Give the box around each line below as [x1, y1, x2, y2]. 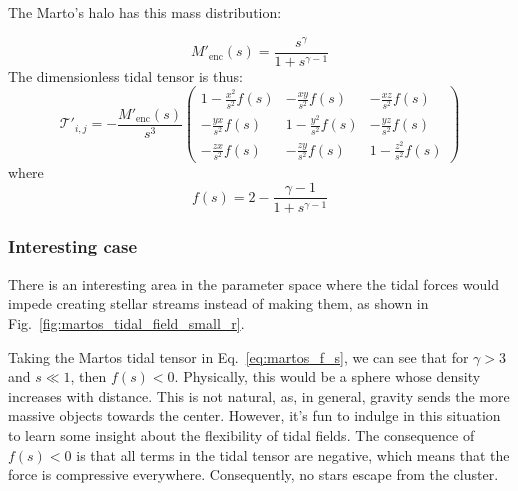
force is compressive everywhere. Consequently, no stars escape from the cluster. [8, 464, 499, 485]
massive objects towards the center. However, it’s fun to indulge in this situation [8, 405, 501, 426]
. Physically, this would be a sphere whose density [174, 366, 481, 387]
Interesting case [8, 234, 138, 259]
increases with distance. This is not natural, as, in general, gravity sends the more [8, 385, 510, 406]
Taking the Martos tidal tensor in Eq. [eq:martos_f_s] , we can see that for [8, 346, 469, 367]
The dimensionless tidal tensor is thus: [8, 65, 243, 86]
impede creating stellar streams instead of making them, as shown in [8, 293, 429, 314]
